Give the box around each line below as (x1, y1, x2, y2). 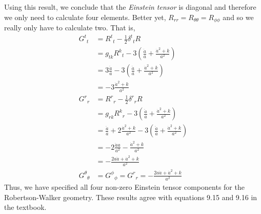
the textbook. (4, 202, 47, 212)
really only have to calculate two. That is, (4, 22, 135, 33)
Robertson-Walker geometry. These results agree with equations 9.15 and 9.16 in (4, 191, 257, 202)
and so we (223, 11, 254, 22)
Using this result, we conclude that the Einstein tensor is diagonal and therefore (4, 2, 256, 12)
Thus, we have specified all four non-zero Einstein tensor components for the (4, 182, 245, 192)
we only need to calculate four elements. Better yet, (4, 11, 166, 22)
